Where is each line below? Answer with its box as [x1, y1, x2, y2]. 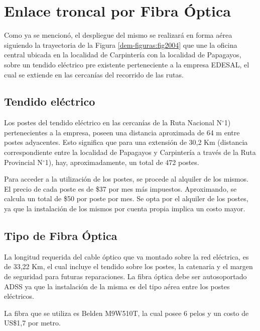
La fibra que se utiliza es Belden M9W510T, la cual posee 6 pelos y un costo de [4, 307, 249, 318]
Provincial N [4, 156, 43, 167]
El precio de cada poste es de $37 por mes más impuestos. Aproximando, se [4, 183, 237, 194]
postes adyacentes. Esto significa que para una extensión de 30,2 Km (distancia [4, 137, 248, 147]
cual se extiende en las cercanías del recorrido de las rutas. [4, 69, 184, 79]
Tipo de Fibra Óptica [4, 228, 117, 243]
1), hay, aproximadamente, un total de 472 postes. [45, 156, 199, 167]
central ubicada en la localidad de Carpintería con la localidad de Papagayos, [4, 49, 241, 60]
